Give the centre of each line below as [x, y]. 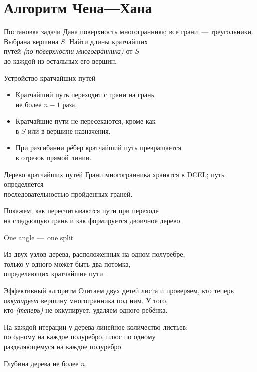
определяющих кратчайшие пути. [55, 274]
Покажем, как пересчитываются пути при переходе [81, 211]
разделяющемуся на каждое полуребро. [64, 346]
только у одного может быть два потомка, [67, 264]
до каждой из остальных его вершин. [61, 60]
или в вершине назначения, [69, 130]
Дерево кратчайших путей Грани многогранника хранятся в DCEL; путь [114, 174]
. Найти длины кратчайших [107, 41]
